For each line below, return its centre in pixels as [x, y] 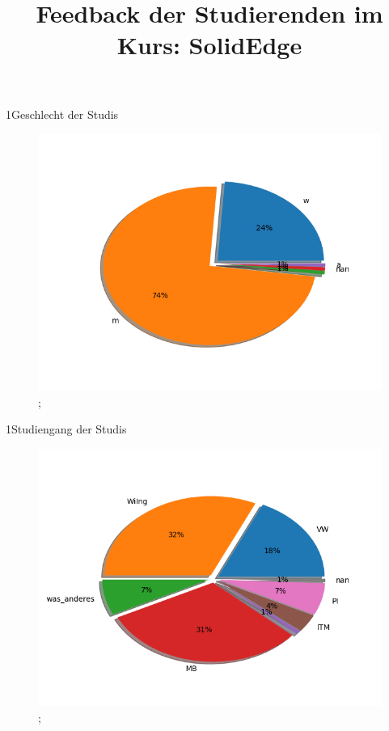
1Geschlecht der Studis [62, 114]
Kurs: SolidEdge [209, 45]
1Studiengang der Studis [66, 429]
